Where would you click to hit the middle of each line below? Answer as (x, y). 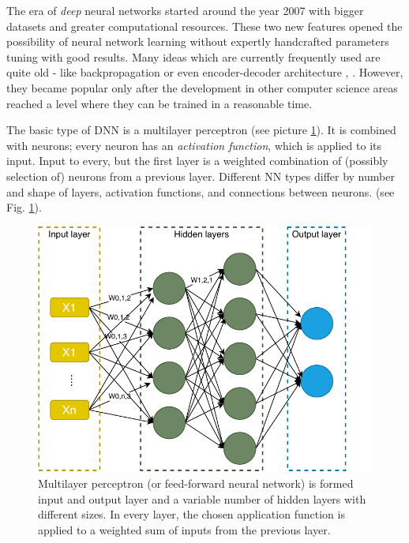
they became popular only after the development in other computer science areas (202, 87)
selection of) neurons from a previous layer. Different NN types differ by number (201, 176)
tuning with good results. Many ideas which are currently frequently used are (193, 56)
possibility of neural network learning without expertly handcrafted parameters (198, 41)
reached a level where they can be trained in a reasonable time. (159, 103)
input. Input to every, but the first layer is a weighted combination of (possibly (197, 161)
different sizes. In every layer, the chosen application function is (191, 514)
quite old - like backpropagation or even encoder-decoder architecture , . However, (205, 72)
